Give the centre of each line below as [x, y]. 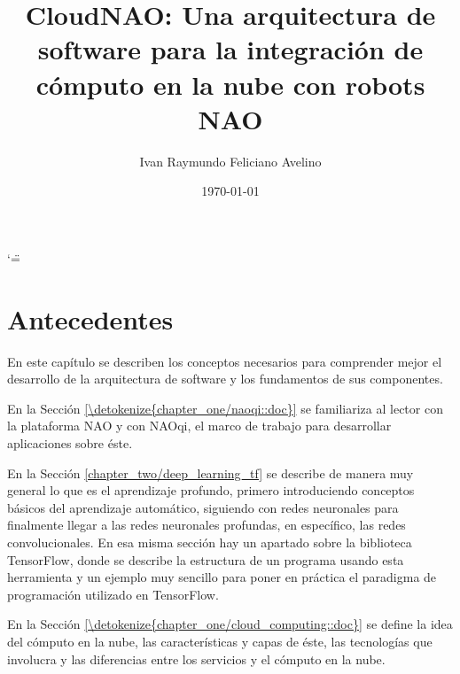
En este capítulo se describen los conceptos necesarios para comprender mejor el [225, 361]
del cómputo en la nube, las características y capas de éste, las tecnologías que [220, 641]
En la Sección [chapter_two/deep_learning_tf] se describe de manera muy [211, 473]
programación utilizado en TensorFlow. [113, 594]
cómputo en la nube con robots [230, 84]
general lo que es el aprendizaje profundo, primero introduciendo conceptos [211, 490]
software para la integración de [230, 49]
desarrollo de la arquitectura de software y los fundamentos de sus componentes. [225, 379]
